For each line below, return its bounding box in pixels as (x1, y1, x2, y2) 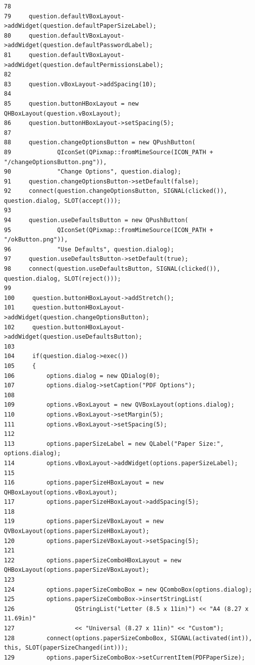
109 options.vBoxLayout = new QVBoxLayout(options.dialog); (4, 401, 235, 409)
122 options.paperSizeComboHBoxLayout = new (4, 556, 181, 564)
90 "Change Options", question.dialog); (4, 168, 181, 176)
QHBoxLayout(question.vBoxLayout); (4, 110, 121, 117)
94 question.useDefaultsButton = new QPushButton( (4, 217, 189, 224)
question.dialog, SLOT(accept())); (4, 197, 121, 204)
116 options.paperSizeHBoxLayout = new (4, 479, 164, 486)
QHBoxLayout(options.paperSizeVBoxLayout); (4, 566, 150, 574)
